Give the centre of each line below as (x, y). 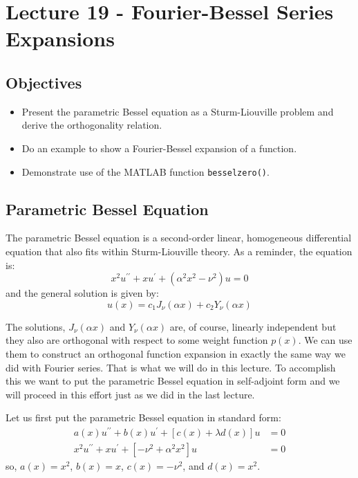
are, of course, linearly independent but (253, 326)
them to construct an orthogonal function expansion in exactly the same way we (176, 353)
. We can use (325, 340)
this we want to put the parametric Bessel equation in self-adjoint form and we (173, 381)
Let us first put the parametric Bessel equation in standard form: (143, 417)
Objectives (44, 82)
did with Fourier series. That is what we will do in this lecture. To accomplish (171, 367)
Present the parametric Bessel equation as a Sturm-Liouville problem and (178, 111)
